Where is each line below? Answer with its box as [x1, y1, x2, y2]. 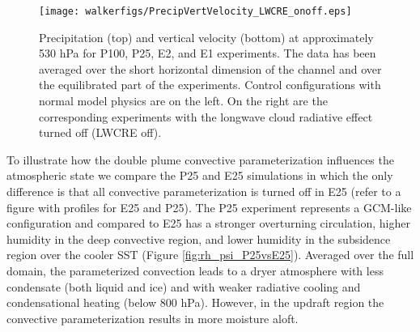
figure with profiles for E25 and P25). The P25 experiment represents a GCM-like [6, 198, 412, 215]
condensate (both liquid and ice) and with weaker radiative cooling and [6, 278, 361, 295]
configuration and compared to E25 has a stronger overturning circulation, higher [6, 215, 410, 232]
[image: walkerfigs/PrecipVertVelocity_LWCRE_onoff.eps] [39, 6, 352, 17]
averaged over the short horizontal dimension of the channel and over [39, 60, 382, 77]
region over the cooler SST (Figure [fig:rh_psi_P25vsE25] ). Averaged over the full [6, 246, 414, 263]
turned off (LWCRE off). [39, 124, 162, 141]
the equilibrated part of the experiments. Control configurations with [39, 76, 381, 93]
